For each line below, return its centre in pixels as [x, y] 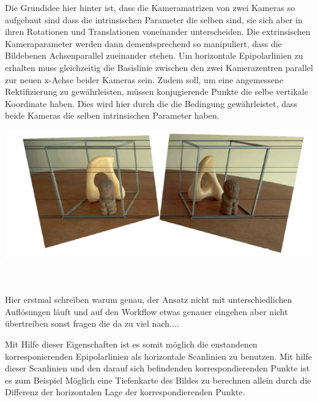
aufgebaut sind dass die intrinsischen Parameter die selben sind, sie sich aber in [154, 19]
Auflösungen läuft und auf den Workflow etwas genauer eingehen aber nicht [146, 311]
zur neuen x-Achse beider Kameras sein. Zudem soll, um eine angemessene [144, 79]
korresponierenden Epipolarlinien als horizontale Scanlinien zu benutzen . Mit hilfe [158, 356]
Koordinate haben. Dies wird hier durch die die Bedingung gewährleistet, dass [151, 103]
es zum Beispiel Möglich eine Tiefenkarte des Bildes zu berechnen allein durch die [158, 380]
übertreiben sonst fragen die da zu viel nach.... [92, 323]
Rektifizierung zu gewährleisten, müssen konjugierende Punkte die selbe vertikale [157, 91]
